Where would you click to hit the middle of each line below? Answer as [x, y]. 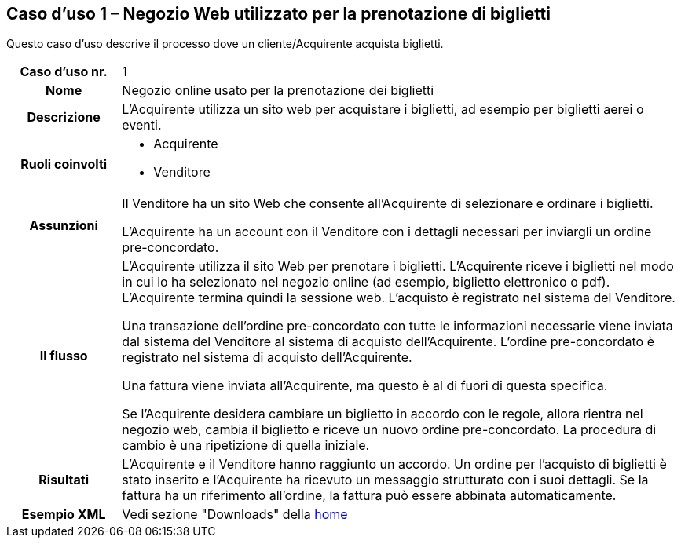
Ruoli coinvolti [64, 164]
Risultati [64, 480]
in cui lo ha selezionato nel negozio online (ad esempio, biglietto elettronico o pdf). [366, 282]
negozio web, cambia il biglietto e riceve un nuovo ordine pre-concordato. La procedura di [389, 430]
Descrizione [64, 117]
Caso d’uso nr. [64, 72]
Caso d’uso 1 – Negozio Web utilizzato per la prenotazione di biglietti [278, 14]
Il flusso [64, 356]
